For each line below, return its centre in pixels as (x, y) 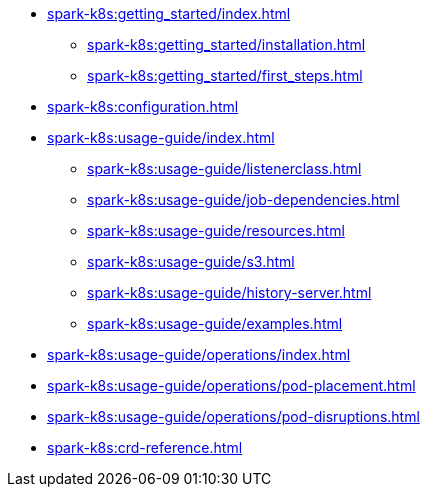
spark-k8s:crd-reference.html (145, 447)
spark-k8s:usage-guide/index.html (161, 137)
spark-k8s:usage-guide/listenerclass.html (224, 168)
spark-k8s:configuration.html (143, 106)
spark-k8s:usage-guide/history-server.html (229, 292)
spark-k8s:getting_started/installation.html (226, 44)
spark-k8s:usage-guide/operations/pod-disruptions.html (233, 416)
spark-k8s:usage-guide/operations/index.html (199, 354)
